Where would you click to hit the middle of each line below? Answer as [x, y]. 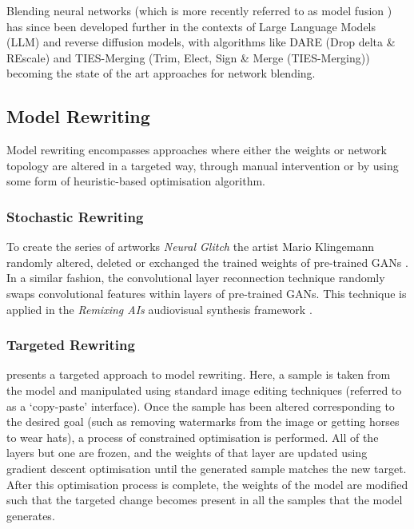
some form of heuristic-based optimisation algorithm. [136, 181]
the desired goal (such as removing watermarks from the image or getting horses [203, 422]
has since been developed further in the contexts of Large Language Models [191, 26]
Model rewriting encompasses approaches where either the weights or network [197, 150]
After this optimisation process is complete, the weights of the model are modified [207, 484]
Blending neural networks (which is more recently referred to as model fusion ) [199, 10]
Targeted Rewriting [71, 345]
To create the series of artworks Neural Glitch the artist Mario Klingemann [191, 247]
